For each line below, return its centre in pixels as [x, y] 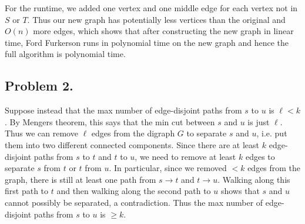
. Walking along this [254, 179]
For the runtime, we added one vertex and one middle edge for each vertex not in [151, 8]
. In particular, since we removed [168, 168]
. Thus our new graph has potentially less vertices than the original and [156, 19]
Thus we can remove [41, 133]
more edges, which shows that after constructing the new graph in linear [163, 31]
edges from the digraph [133, 133]
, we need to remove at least [185, 156]
